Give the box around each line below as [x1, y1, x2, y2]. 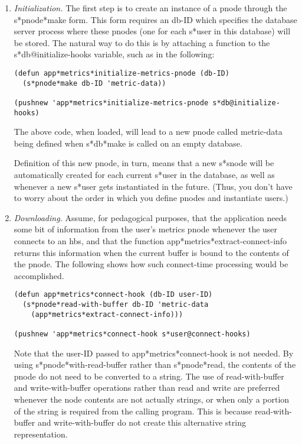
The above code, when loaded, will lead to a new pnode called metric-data [14, 125, 283, 138]
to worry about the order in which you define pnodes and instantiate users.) [14, 192, 288, 204]
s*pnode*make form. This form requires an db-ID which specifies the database [14, 13, 297, 25]
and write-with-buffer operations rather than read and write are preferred [14, 381, 280, 394]
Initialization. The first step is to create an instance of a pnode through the [14, 2, 287, 14]
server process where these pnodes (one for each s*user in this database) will [14, 25, 291, 37]
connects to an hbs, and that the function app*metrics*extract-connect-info [14, 235, 287, 247]
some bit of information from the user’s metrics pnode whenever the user [14, 223, 278, 235]
